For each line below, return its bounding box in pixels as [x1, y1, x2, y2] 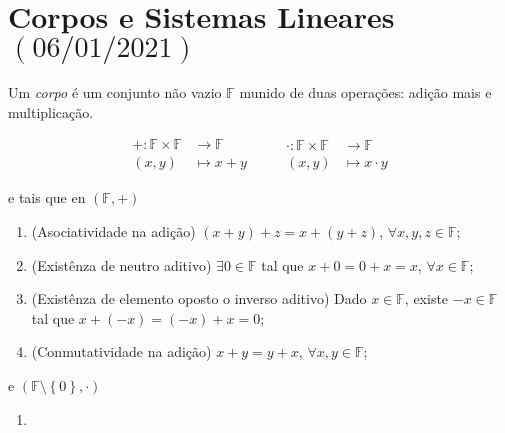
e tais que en [8, 187, 86, 208]
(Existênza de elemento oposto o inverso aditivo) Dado [31, 288, 367, 309]
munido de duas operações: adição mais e [239, 82, 492, 103]
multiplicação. [8, 101, 94, 122]
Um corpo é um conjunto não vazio [8, 82, 222, 103]
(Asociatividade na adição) [31, 220, 196, 241]
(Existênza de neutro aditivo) [31, 254, 212, 275]
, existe [404, 288, 449, 309]
